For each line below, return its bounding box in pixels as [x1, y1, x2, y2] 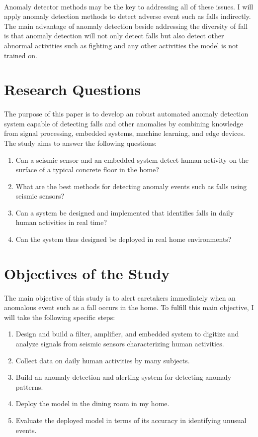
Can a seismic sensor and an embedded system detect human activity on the [15, 154, 249, 165]
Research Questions [4, 79, 141, 100]
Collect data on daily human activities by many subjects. [15, 355, 190, 365]
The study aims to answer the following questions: [4, 137, 157, 148]
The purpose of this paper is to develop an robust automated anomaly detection [4, 109, 249, 119]
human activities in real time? [15, 217, 107, 227]
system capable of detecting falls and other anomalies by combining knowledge [4, 118, 243, 128]
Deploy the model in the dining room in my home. [15, 398, 170, 409]
